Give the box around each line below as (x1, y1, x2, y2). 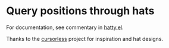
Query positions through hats (6, 4, 155, 18)
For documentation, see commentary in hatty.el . (6, 24, 124, 31)
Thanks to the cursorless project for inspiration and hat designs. (6, 35, 164, 42)
